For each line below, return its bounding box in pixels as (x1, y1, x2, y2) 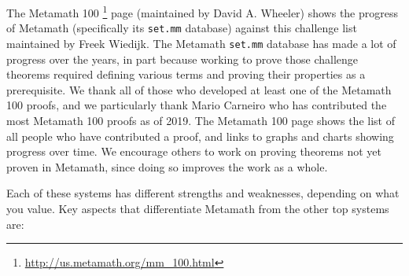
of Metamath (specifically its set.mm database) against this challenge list (6, 20, 357, 36)
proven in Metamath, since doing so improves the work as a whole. (6, 158, 328, 175)
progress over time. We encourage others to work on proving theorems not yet (6, 143, 381, 160)
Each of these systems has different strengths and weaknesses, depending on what (6, 185, 400, 201)
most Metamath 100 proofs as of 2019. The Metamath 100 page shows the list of (6, 112, 395, 128)
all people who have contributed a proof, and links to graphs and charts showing (6, 127, 394, 144)
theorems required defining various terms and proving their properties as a (6, 66, 366, 83)
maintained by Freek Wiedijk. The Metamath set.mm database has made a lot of (6, 35, 396, 51)
